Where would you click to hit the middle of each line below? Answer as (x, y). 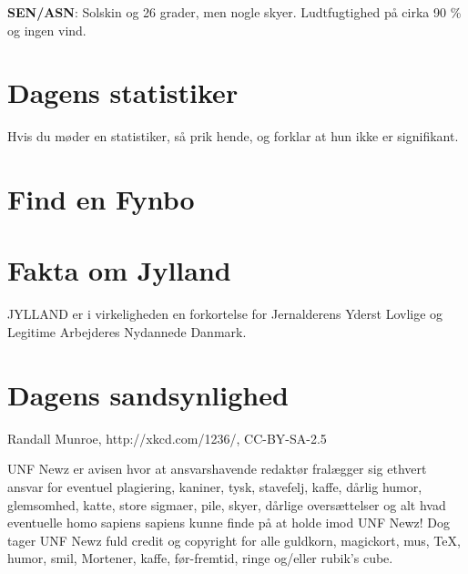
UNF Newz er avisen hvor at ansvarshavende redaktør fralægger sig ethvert (217, 469)
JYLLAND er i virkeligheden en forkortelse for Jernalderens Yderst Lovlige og (225, 314)
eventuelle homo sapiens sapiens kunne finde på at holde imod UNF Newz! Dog (229, 523)
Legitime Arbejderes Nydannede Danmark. (127, 332)
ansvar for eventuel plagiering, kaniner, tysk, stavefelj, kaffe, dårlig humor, (215, 486)
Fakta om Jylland (119, 270)
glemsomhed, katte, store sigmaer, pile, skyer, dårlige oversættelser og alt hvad (227, 504)
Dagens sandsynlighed (148, 394)
